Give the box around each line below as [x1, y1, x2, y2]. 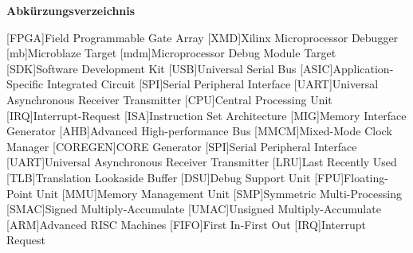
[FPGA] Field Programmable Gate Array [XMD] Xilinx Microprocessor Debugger [6, 29, 399, 45]
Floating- [344, 169, 388, 185]
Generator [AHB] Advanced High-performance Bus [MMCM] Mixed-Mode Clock [6, 123, 392, 139]
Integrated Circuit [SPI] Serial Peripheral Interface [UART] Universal [46, 76, 379, 92]
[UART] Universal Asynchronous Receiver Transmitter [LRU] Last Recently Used [6, 154, 397, 170]
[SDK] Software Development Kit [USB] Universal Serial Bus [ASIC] [6, 60, 333, 76]
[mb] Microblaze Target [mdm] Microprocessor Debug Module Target [6, 45, 336, 61]
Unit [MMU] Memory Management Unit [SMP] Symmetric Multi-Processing [36, 185, 402, 201]
